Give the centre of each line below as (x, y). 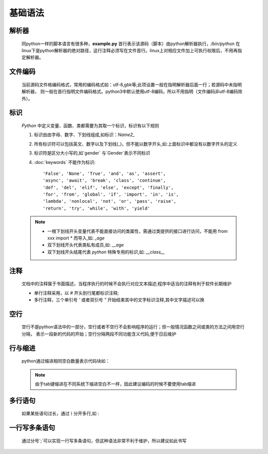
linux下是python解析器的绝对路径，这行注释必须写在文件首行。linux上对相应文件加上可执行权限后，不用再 (130, 50)
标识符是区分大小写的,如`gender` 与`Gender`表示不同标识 (92, 153)
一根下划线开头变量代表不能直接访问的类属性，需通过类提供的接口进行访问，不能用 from (137, 231)
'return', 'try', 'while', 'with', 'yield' (97, 208)
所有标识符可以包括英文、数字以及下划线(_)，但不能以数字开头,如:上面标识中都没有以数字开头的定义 (136, 144)
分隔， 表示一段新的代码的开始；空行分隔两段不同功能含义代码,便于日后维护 (99, 334)
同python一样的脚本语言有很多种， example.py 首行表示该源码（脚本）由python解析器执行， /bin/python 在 (131, 43)
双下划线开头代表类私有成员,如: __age (86, 245)
